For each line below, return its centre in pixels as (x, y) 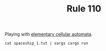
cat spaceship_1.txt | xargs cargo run (46, 43)
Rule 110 (84, 9)
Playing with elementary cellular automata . (49, 34)
